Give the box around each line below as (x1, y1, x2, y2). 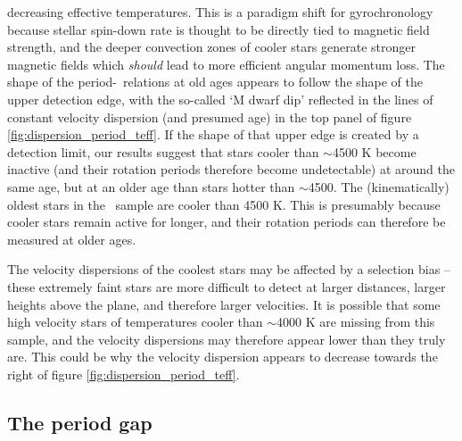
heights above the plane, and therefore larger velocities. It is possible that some (7, 295, 441, 313)
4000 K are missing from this (276, 312, 435, 331)
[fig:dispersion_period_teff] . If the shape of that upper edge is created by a (7, 125, 419, 144)
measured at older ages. (7, 229, 136, 248)
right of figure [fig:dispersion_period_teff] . (7, 364, 240, 383)
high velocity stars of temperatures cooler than (7, 312, 263, 331)
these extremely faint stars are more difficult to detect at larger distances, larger (7, 277, 446, 295)
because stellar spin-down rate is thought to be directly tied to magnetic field (7, 20, 430, 38)
